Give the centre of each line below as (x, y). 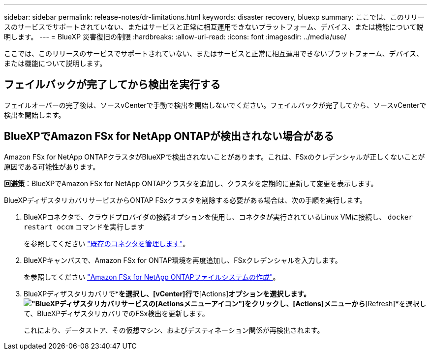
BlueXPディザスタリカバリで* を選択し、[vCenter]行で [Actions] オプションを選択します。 (167, 293)
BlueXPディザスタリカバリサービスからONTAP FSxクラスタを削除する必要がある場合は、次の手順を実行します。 (185, 200)
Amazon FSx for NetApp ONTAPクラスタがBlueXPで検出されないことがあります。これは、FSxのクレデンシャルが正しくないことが (215, 157)
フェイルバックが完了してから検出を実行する (112, 85)
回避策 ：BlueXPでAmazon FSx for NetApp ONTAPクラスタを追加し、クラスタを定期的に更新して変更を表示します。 (191, 183)
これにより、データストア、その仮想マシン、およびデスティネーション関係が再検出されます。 (174, 330)
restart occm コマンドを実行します (84, 226)
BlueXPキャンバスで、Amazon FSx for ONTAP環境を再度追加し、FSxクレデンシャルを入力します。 (183, 260)
